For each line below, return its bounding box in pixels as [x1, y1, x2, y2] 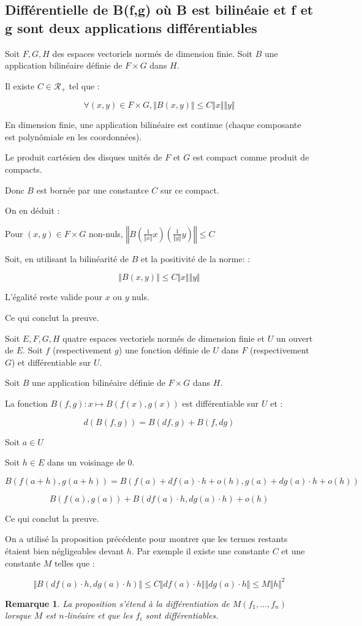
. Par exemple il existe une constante [131, 544, 270, 557]
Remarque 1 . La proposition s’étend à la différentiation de [5, 597, 230, 609]
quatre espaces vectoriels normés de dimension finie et [62, 331, 265, 344]
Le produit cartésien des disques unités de [5, 151, 162, 164]
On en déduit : [5, 204, 60, 217]
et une [281, 544, 305, 557]
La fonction [5, 396, 48, 409]
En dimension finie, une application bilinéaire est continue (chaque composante [5, 118, 301, 131]
